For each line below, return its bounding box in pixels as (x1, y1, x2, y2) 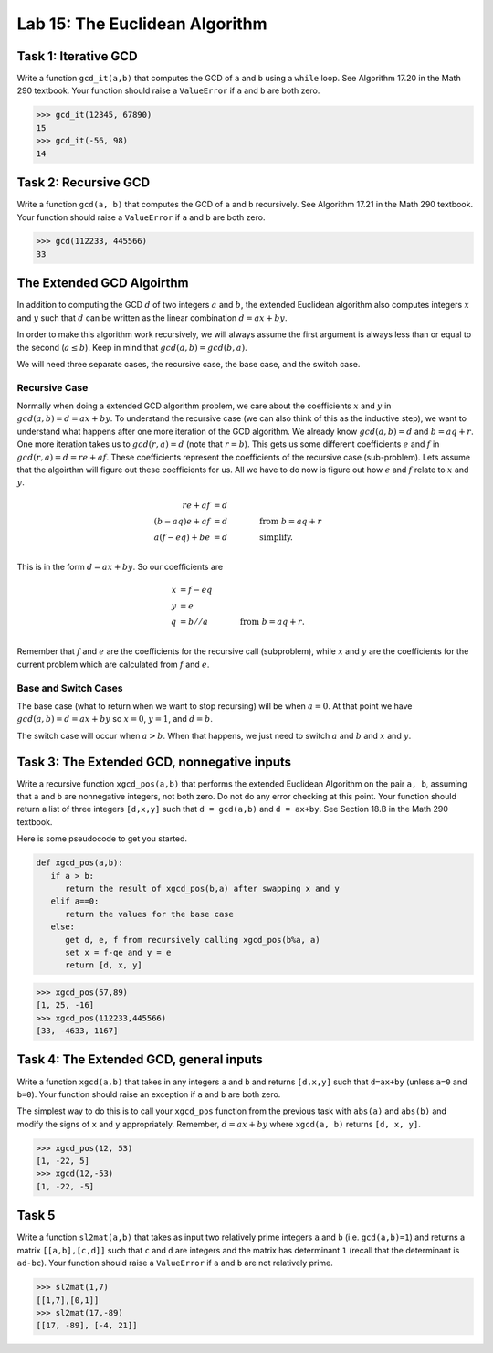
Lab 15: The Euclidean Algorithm (16, 14, 268, 34)
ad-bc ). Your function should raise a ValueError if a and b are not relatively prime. (16, 1257, 333, 1269)
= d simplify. (213, 532, 294, 543)
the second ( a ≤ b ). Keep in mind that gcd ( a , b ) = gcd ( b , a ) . (16, 342, 248, 353)
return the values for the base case (65, 909, 235, 919)
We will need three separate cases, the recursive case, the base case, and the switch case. (16, 358, 361, 369)
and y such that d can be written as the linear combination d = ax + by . (16, 312, 288, 323)
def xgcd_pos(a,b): (36, 858, 123, 868)
